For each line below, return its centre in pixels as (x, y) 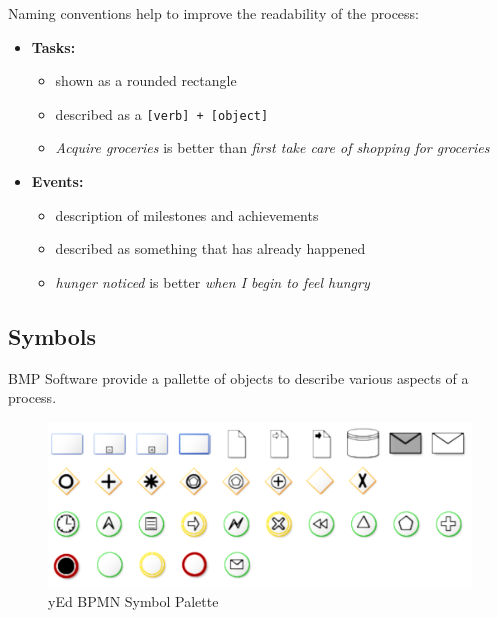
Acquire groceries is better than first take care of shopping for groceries (272, 147)
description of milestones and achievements (187, 214)
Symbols (52, 335)
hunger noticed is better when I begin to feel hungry (212, 281)
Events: (57, 181)
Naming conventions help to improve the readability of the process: (214, 13)
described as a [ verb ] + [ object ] (162, 113)
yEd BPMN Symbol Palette (133, 601)
